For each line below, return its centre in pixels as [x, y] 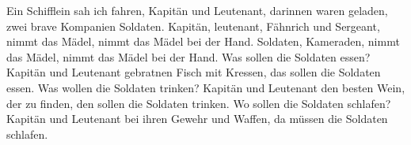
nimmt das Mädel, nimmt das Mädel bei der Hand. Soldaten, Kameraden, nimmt [203, 41]
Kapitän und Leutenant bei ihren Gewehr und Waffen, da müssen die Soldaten [197, 119]
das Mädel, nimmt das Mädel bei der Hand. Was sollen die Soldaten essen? [188, 56]
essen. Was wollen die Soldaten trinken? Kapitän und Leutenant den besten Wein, [206, 87]
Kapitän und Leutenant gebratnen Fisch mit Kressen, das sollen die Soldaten [194, 72]
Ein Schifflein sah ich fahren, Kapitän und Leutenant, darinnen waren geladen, [197, 10]
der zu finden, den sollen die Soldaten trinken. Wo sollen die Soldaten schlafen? [199, 103]
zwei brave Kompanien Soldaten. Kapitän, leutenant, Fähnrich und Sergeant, [193, 26]
